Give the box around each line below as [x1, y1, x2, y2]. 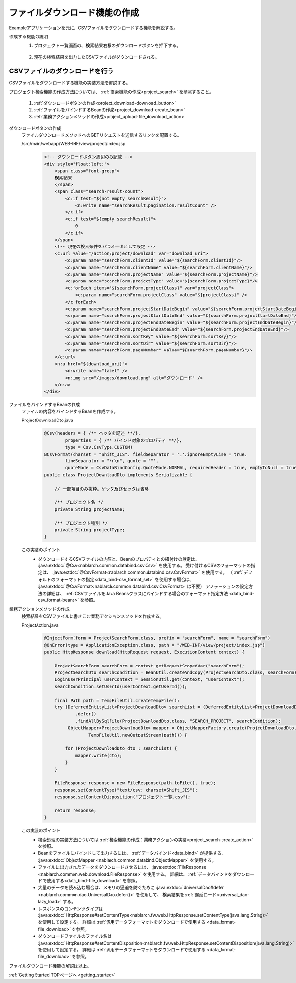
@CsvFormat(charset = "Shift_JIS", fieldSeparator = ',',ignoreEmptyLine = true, [44, 451, 248, 457]
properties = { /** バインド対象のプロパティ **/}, [65, 437, 182, 443]
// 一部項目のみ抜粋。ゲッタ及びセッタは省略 [54, 486, 149, 491]
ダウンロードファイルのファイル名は [38, 933, 112, 939]
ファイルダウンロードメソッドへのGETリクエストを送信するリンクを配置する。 [21, 132, 182, 138]
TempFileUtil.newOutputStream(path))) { [88, 732, 187, 737]
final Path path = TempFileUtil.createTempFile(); [54, 698, 180, 703]
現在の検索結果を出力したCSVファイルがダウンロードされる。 [34, 54, 160, 60]
